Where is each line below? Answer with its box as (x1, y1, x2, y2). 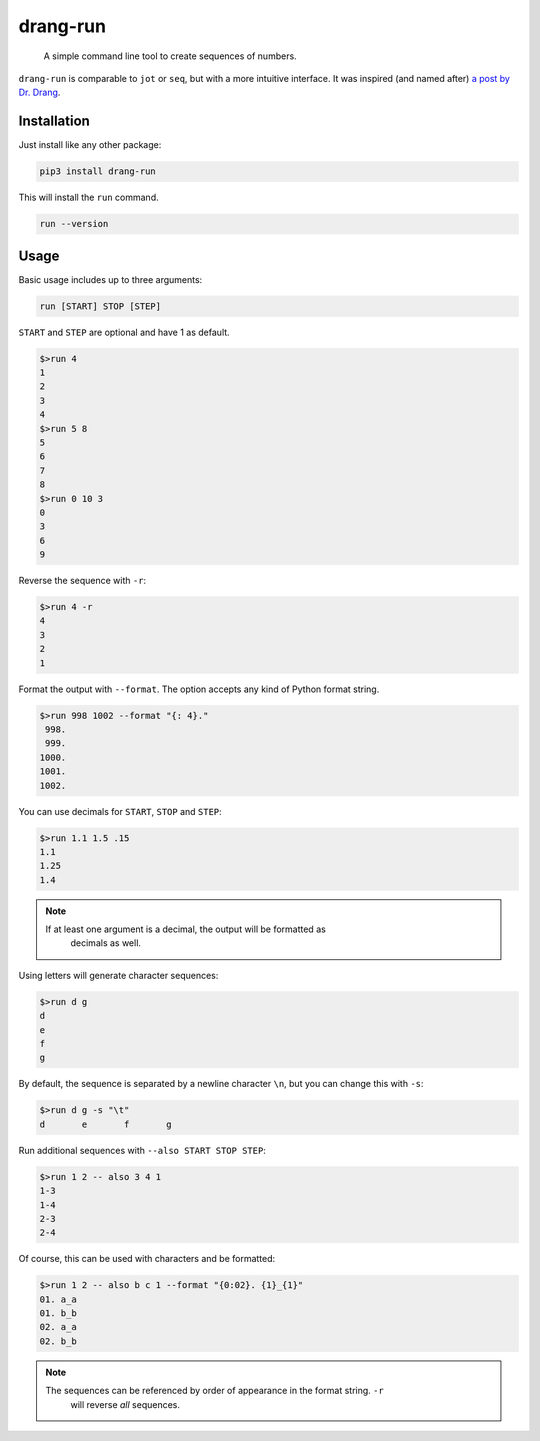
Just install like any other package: (18, 139, 162, 151)
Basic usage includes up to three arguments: (18, 273, 203, 285)
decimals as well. (70, 937, 142, 949)
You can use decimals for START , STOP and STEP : (18, 805, 222, 817)
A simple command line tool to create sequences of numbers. (43, 50, 297, 62)
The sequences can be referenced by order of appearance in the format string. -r (45, 1385, 384, 1397)
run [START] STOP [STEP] (39, 300, 162, 312)
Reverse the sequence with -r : (18, 575, 147, 587)
